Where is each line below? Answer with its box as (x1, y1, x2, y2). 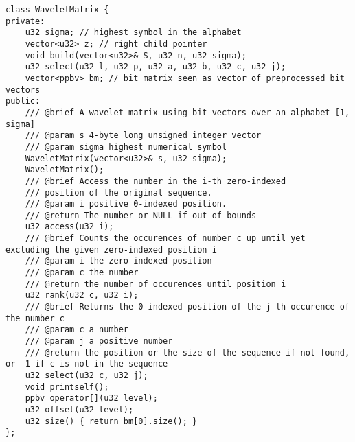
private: (5, 16, 45, 26)
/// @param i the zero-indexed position (25, 256, 212, 266)
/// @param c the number (25, 268, 139, 278)
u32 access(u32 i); (25, 222, 114, 232)
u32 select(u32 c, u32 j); (25, 371, 148, 380)
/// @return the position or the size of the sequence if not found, (25, 347, 350, 358)
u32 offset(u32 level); (25, 404, 134, 415)
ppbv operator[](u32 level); (25, 393, 158, 404)
